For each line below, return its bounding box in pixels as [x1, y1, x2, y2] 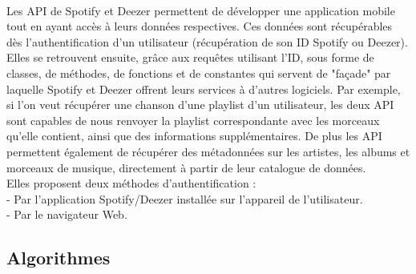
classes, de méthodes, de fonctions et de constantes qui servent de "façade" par [6, 64, 391, 81]
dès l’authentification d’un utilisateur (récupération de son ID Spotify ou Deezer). [6, 33, 408, 50]
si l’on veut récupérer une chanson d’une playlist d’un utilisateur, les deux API [6, 96, 394, 113]
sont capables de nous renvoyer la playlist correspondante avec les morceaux [6, 111, 380, 128]
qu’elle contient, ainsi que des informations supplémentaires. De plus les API [6, 127, 382, 144]
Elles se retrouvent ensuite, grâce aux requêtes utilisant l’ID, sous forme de [6, 49, 374, 66]
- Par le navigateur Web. [6, 206, 127, 223]
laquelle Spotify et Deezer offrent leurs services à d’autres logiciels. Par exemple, [6, 80, 401, 97]
